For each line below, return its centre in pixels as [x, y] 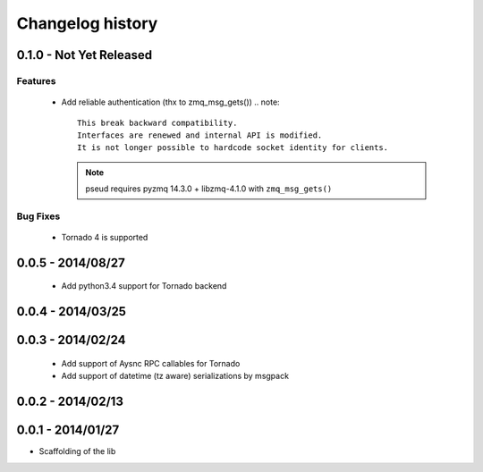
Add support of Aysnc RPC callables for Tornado [151, 363]
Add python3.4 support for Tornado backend [144, 286]
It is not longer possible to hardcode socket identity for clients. [233, 148]
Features [36, 80]
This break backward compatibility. [157, 122]
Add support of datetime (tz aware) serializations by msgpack [175, 376]
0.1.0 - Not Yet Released [84, 55]
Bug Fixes [38, 216]
